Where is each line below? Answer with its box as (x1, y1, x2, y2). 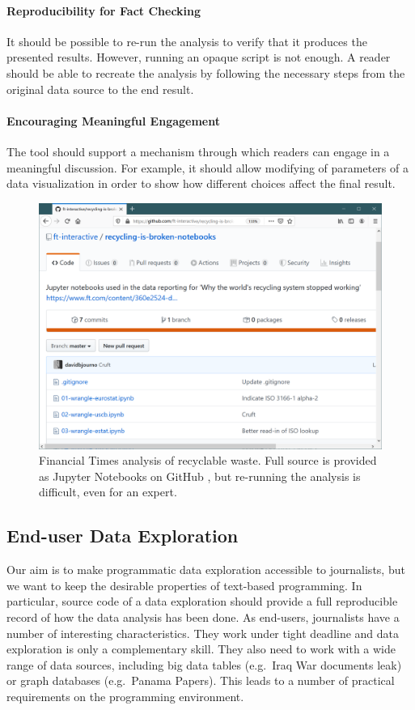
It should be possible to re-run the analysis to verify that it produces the (6, 32, 367, 49)
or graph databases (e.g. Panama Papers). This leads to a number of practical (6, 672, 395, 689)
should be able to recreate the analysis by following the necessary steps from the (6, 64, 405, 81)
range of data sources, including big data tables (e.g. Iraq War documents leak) (6, 656, 402, 673)
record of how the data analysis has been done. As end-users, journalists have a (6, 609, 400, 626)
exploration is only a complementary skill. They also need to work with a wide (6, 640, 396, 657)
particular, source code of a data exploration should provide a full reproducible (6, 593, 398, 610)
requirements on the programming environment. (6, 688, 244, 704)
